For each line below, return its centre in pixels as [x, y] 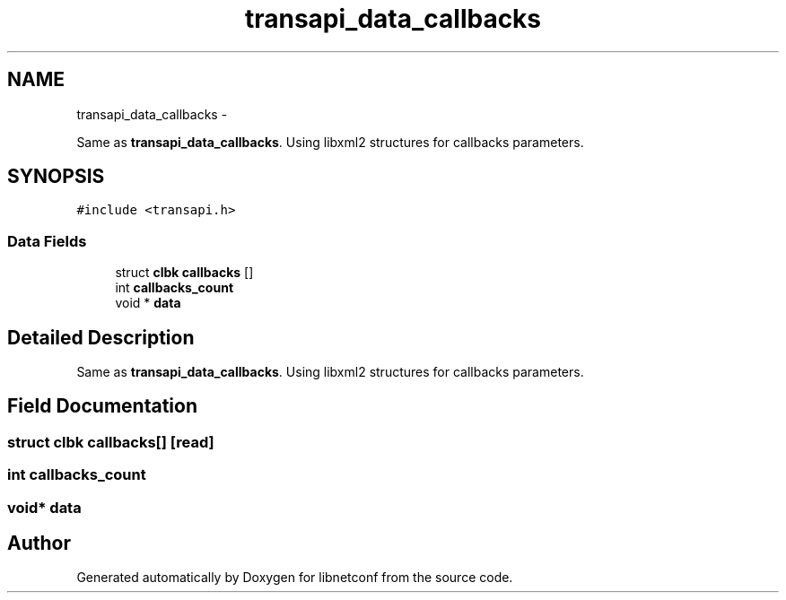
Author [39, 543]
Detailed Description [101, 337]
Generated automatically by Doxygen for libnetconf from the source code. [295, 578]
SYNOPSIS [56, 177]
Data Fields [47, 241]
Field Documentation [102, 406]
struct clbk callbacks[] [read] [111, 442]
